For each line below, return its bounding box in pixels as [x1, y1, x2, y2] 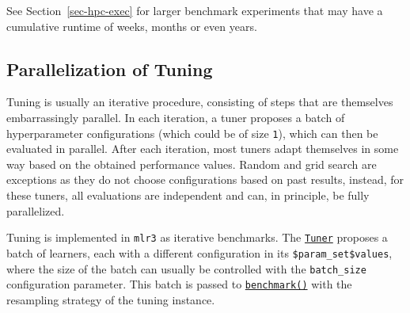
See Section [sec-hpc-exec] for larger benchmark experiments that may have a [6, 2, 383, 18]
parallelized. [6, 202, 65, 219]
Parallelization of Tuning [6, 56, 213, 81]
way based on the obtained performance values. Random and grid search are [6, 155, 377, 172]
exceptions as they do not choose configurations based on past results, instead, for [6, 171, 404, 188]
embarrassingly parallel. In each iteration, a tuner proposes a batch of [6, 109, 345, 125]
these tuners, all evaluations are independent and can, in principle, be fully [6, 187, 370, 204]
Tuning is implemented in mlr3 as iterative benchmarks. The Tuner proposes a [6, 229, 388, 246]
